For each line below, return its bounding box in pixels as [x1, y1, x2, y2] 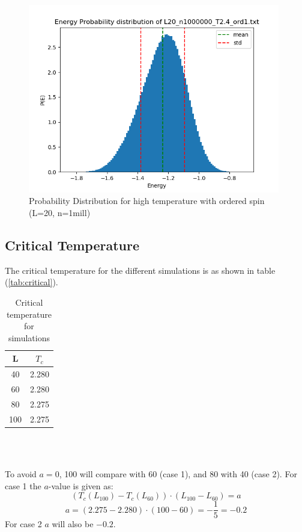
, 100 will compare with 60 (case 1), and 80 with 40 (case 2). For [59, 468, 297, 480]
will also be [52, 518, 94, 530]
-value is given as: [48, 479, 113, 492]
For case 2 [5, 518, 42, 530]
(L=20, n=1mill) [29, 206, 91, 218]
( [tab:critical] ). [5, 276, 58, 288]
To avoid [5, 468, 37, 480]
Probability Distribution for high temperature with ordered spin [29, 194, 265, 207]
